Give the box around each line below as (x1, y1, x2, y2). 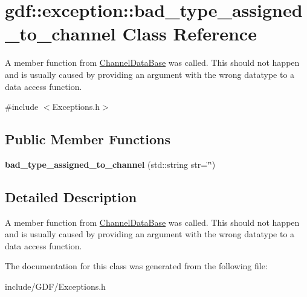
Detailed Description (5, 187, 137, 206)
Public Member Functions (5, 130, 170, 148)
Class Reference (122, 21, 257, 46)
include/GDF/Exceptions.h (5, 280, 106, 293)
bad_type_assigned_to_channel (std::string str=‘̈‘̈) (5, 158, 216, 170)
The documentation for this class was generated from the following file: (5, 260, 268, 272)
